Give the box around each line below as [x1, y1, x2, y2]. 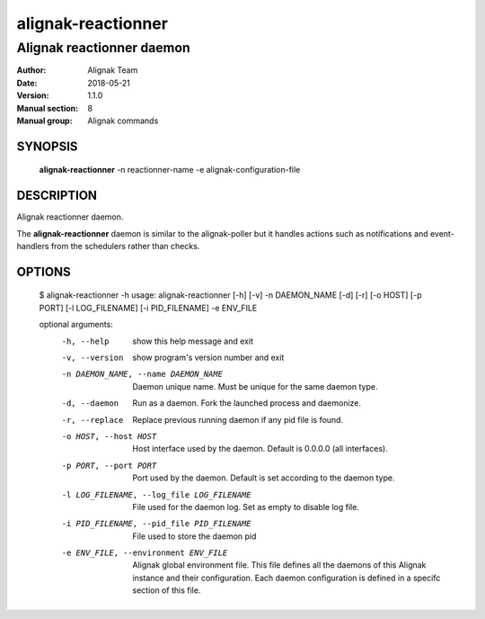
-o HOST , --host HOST [61, 431, 157, 441]
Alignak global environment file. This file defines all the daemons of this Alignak [132, 560, 427, 570]
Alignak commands [87, 115, 159, 126]
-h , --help [61, 336, 110, 346]
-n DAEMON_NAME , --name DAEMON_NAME [61, 369, 224, 380]
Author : [16, 65, 47, 76]
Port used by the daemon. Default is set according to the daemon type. [132, 472, 395, 483]
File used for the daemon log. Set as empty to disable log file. [132, 501, 359, 512]
